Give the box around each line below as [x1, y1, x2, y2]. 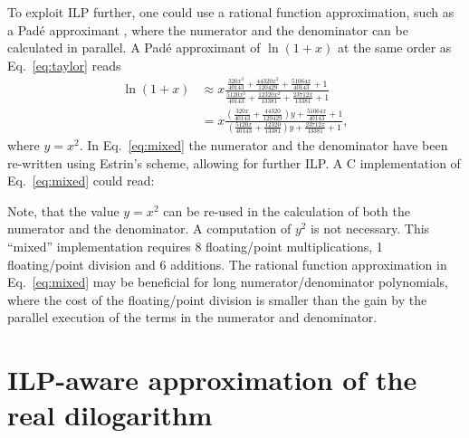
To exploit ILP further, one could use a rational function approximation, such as [7, 3, 455, 21]
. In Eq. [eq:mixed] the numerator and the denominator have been [79, 135, 448, 154]
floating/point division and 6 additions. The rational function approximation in [7, 254, 447, 273]
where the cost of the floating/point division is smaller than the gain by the [7, 290, 427, 309]
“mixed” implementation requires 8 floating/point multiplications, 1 [7, 236, 383, 255]
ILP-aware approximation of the [7, 361, 417, 398]
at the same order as [337, 38, 452, 57]
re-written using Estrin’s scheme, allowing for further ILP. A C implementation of [7, 153, 461, 172]
